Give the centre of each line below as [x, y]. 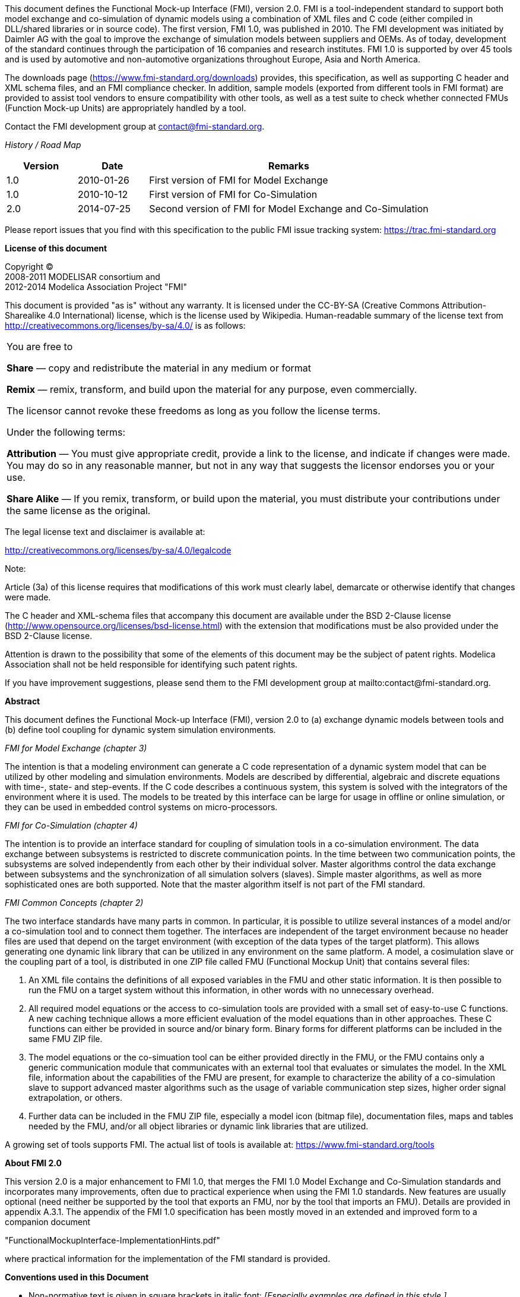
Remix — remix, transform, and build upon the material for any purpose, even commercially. [212, 389]
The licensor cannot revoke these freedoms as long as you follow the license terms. [194, 411]
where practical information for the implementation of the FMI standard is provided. [168, 1259]
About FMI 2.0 [34, 1163]
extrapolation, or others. [76, 1098]
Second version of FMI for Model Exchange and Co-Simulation [289, 209]
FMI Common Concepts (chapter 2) [74, 903]
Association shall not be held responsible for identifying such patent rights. [151, 664]
